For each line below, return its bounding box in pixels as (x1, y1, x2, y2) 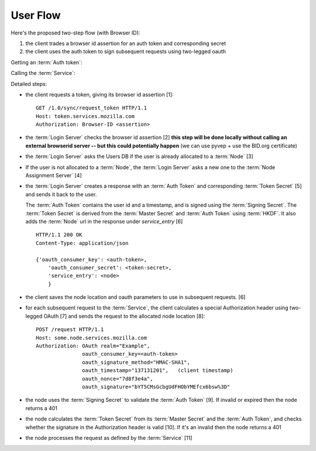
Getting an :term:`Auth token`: (11, 58, 83, 66)
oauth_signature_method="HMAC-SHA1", (82, 359, 190, 366)
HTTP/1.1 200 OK (36, 232, 83, 238)
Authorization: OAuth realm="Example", (36, 343, 150, 349)
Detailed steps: (11, 80, 47, 87)
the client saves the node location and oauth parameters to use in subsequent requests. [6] (25, 294, 246, 301)
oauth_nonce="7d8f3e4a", (82, 375, 153, 382)
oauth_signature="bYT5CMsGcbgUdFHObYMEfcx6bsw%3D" (82, 384, 231, 390)
